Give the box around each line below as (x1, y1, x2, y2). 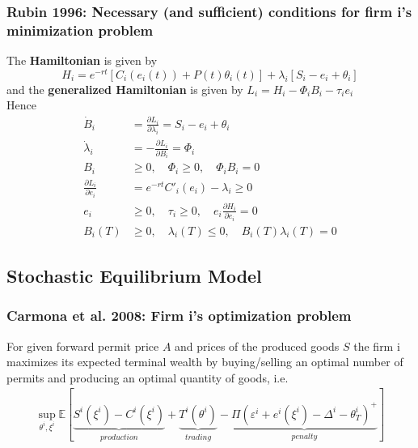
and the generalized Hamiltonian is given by (6, 80, 243, 97)
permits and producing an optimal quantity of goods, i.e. (6, 369, 289, 386)
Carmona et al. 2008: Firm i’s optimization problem (6, 305, 352, 326)
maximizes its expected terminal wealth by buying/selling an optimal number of (6, 353, 403, 370)
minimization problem (6, 19, 154, 40)
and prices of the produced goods (175, 337, 340, 354)
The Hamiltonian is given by (6, 52, 158, 69)
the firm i (353, 337, 400, 354)
